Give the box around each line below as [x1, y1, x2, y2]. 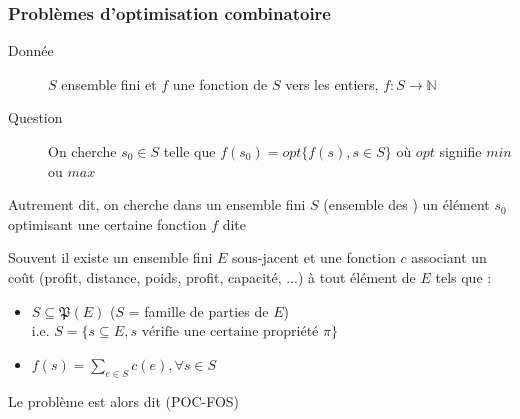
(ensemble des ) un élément [323, 194, 490, 215]
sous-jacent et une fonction [231, 247, 396, 268]
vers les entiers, [285, 73, 379, 94]
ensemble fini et [61, 73, 157, 94]
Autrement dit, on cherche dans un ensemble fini [8, 194, 306, 215]
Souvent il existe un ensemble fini [8, 247, 213, 268]
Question [8, 107, 63, 128]
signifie [439, 141, 482, 161]
